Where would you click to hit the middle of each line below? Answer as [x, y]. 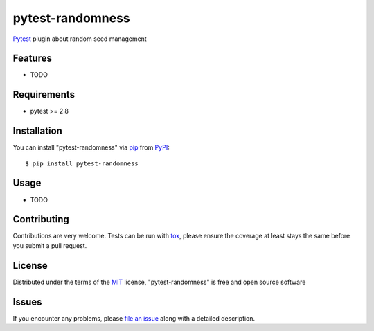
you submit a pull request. [50, 245]
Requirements [44, 95]
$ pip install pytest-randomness [82, 163]
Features [32, 59]
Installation [37, 131]
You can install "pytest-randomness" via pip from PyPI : [91, 147]
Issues [27, 302]
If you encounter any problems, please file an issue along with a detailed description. [134, 318]
